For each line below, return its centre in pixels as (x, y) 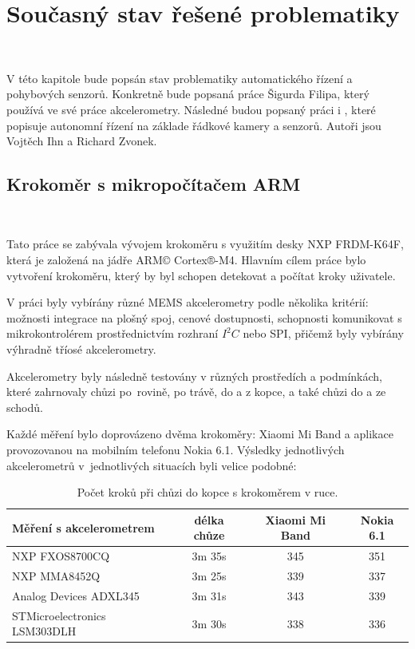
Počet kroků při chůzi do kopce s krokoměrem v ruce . (207, 492)
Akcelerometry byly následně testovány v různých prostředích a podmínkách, (194, 376)
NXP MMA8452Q (56, 576)
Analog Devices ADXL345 (76, 595)
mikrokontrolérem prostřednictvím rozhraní (113, 333)
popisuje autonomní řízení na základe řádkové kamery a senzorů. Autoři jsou (194, 125)
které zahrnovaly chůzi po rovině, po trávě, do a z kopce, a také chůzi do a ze (196, 392)
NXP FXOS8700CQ (61, 556)
